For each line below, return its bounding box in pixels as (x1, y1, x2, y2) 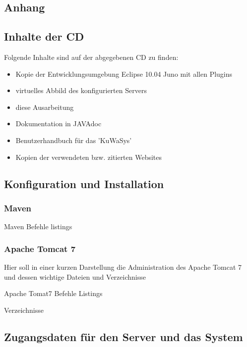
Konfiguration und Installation (4, 176, 164, 191)
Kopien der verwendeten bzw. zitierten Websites (15, 151, 162, 162)
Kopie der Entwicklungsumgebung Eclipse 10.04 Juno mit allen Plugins (15, 68, 233, 79)
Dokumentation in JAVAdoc (15, 118, 102, 129)
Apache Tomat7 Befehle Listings (4, 288, 103, 298)
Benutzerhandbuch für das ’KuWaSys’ (15, 135, 132, 145)
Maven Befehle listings (4, 221, 72, 232)
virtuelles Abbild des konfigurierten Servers (15, 85, 147, 96)
